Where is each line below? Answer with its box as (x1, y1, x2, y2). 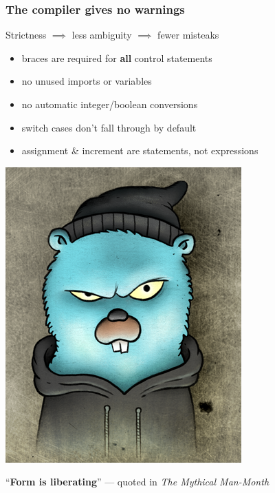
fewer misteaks (157, 28, 219, 42)
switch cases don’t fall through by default (21, 120, 197, 134)
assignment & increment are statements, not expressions (21, 143, 258, 158)
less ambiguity (71, 28, 132, 42)
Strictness (5, 28, 47, 42)
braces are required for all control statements (21, 50, 212, 65)
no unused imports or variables (21, 74, 152, 88)
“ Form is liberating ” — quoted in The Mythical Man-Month (5, 474, 269, 489)
